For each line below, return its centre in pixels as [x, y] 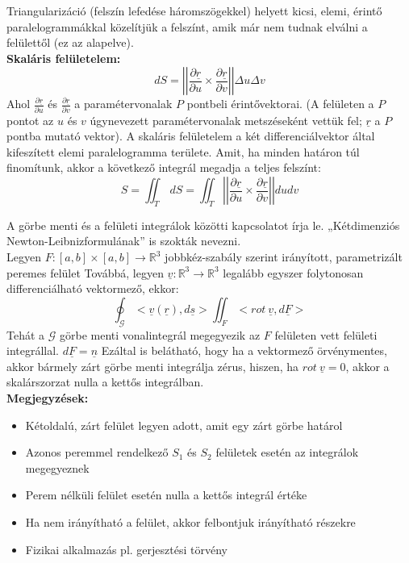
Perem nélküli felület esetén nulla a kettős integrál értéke [166, 495]
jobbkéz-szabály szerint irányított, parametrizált [284, 257]
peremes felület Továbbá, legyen [85, 272]
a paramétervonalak [123, 104]
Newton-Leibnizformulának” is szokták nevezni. [124, 241]
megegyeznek [57, 467]
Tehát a [26, 334]
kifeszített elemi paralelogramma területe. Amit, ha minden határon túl [183, 151]
